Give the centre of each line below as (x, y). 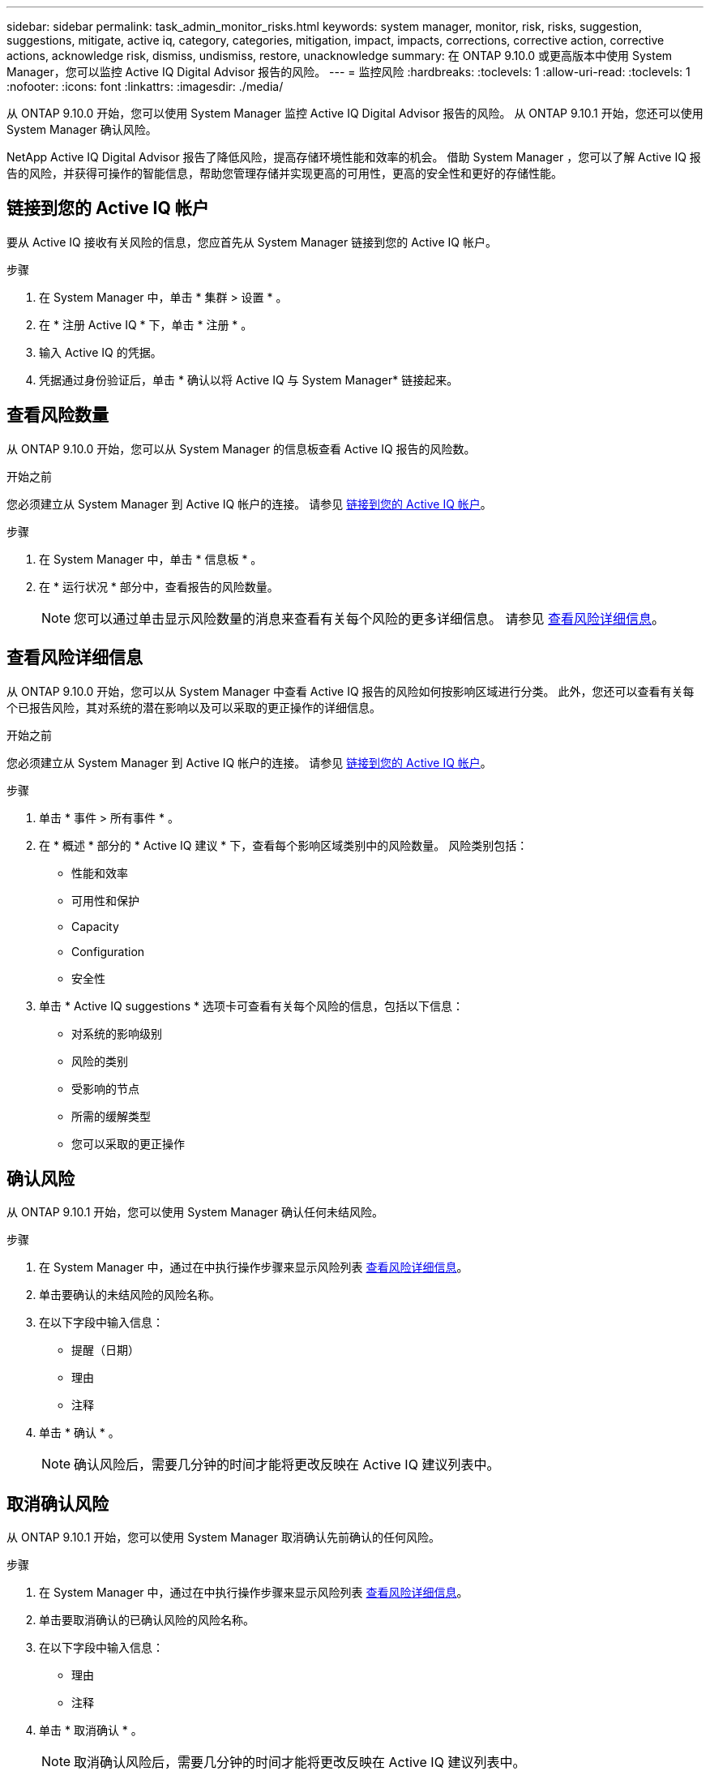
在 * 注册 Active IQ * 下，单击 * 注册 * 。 (146, 324)
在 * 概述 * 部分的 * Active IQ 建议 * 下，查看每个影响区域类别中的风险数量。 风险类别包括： (284, 845)
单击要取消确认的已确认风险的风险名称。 (147, 1620)
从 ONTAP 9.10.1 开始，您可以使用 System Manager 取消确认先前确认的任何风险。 (223, 1537)
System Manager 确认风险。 (82, 129)
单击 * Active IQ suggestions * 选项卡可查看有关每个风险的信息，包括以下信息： (251, 1006)
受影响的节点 (105, 1088)
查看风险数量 (58, 415)
